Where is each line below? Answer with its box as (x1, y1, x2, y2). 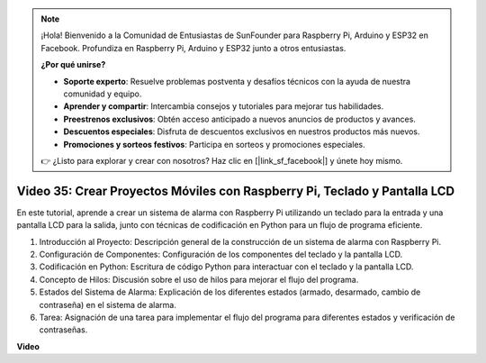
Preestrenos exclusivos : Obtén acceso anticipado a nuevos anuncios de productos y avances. (63, 113, 416, 124)
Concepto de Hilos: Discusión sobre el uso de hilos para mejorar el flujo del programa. (39, 274, 359, 285)
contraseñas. (39, 324, 88, 335)
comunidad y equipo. (63, 88, 142, 99)
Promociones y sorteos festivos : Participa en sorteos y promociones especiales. (63, 139, 366, 150)
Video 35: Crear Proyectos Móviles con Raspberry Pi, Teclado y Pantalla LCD (16, 183, 454, 198)
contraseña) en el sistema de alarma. (39, 299, 177, 310)
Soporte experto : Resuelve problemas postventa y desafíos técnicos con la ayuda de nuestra (63, 76, 411, 86)
